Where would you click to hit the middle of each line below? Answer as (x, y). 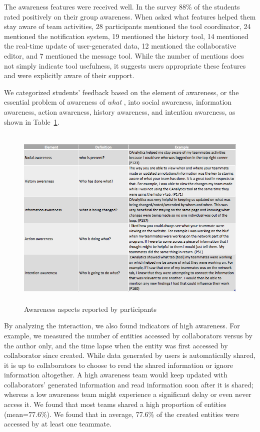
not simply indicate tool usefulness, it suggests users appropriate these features (125, 65)
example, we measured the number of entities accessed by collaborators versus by (128, 335)
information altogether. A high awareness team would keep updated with (116, 375)
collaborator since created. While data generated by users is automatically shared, (130, 355)
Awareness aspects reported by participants (90, 309)
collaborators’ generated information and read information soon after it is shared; (129, 384)
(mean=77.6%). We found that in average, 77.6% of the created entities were (122, 414)
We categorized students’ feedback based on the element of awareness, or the (121, 92)
